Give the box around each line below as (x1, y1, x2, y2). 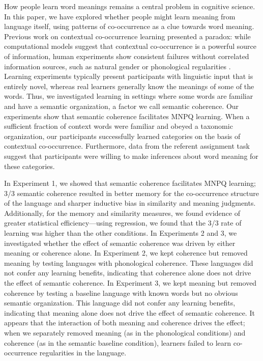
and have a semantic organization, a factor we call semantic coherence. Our (4, 100, 239, 111)
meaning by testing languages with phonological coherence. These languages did (4, 257, 253, 268)
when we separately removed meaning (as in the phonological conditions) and (4, 327, 246, 338)
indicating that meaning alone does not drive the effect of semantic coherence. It (4, 307, 255, 318)
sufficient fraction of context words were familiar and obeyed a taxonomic (4, 121, 233, 131)
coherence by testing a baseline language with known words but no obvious (4, 287, 238, 298)
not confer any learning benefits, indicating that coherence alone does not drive (4, 267, 251, 278)
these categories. (4, 160, 55, 171)
